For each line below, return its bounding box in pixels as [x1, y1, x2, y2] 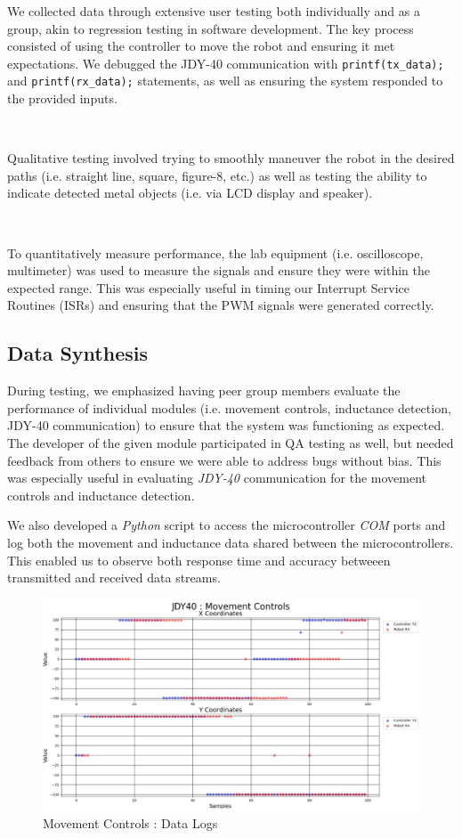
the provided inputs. [7, 89, 118, 108]
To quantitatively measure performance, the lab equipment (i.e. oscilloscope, [7, 243, 424, 262]
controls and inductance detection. [7, 485, 195, 504]
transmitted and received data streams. [7, 568, 221, 587]
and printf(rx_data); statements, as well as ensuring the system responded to [7, 71, 443, 90]
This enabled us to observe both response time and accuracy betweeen [7, 550, 391, 569]
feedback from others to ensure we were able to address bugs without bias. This [7, 451, 442, 469]
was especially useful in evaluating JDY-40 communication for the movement [7, 468, 427, 487]
